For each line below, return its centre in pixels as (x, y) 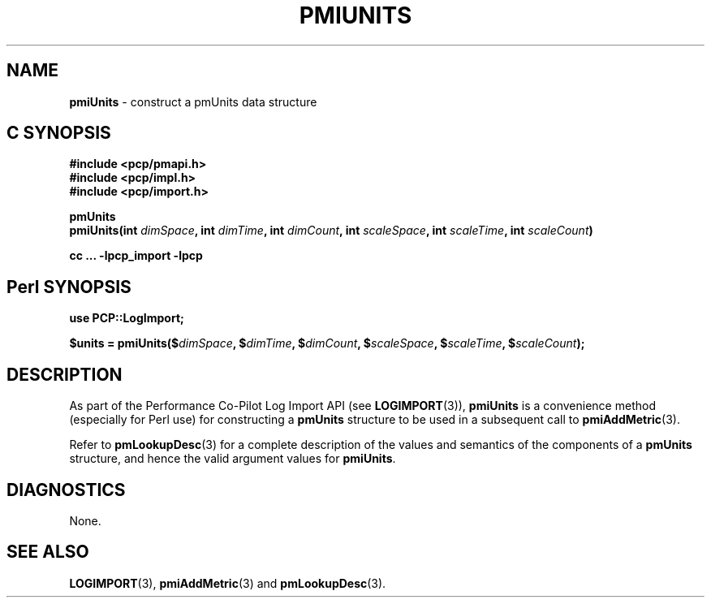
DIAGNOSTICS (66, 490)
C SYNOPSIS (59, 133)
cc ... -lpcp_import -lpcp (136, 256)
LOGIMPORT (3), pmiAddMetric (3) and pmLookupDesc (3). (228, 583)
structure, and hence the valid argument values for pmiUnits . (233, 459)
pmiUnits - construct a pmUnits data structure (193, 101)
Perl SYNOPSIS (69, 287)
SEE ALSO (48, 552)
